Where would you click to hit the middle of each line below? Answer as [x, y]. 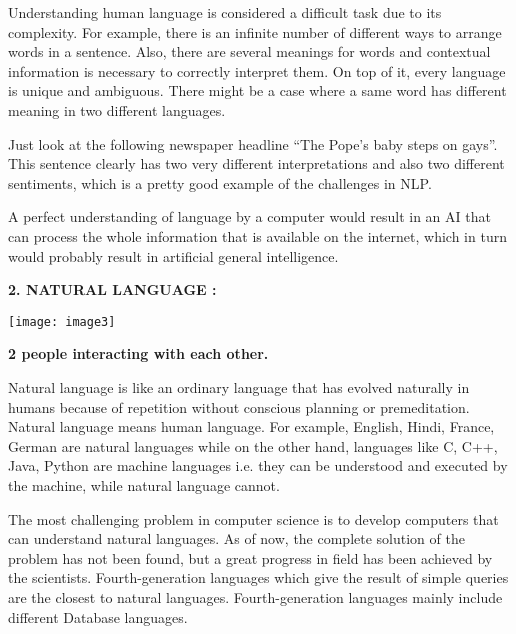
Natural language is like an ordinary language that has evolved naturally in [239, 386]
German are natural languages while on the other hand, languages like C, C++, [253, 445]
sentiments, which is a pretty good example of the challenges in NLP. [220, 182]
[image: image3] [62, 321]
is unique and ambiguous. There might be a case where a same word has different [257, 90]
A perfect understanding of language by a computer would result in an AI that [249, 216]
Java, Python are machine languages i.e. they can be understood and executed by [258, 465]
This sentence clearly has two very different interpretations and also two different [256, 163]
